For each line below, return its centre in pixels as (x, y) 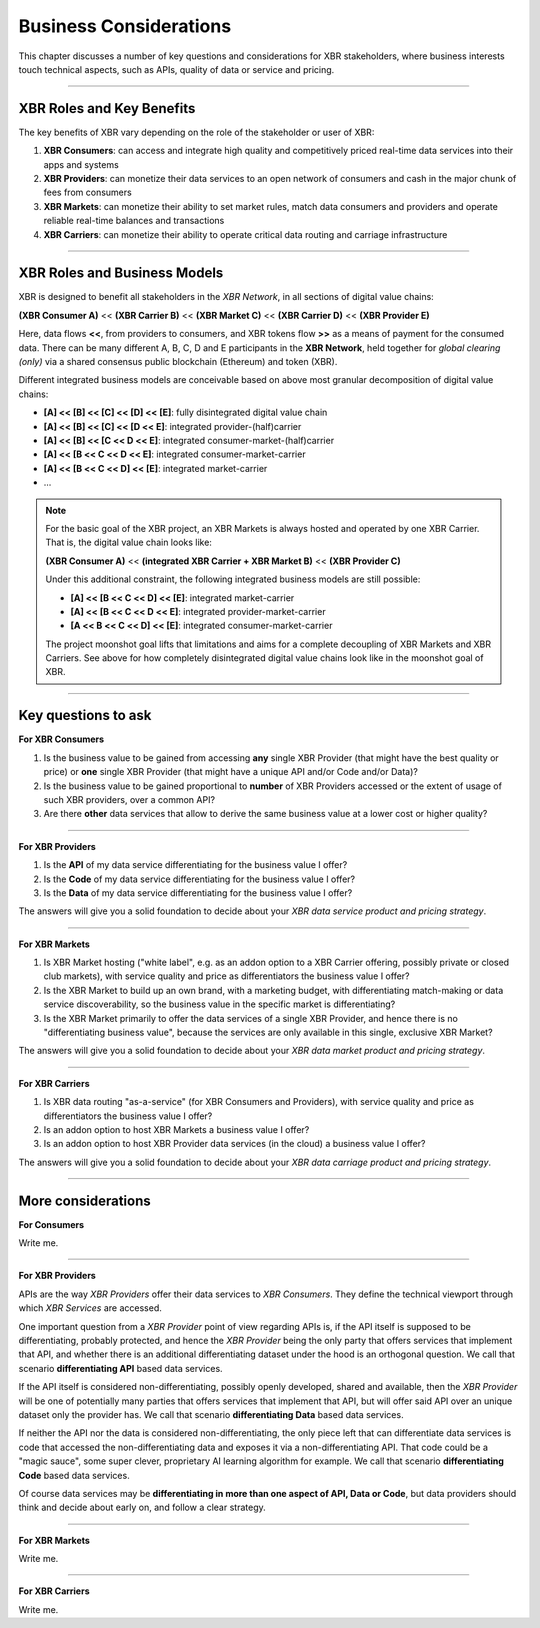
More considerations (85, 1200)
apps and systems (81, 164)
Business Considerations (125, 26)
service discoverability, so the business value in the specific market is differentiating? (219, 1004)
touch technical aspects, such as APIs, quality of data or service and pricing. (176, 69)
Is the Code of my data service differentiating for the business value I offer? (199, 879)
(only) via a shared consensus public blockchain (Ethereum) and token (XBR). (178, 362)
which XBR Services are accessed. (90, 1308)
